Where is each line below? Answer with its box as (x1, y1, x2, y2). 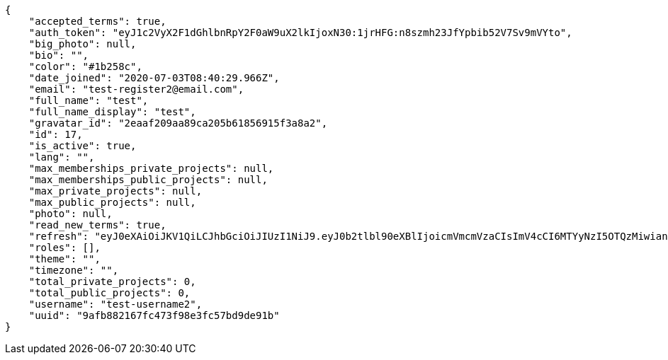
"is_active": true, (28, 140, 137, 151)
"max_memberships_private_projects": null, (28, 163, 274, 174)
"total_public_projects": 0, (28, 287, 191, 298)
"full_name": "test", (28, 95, 149, 106)
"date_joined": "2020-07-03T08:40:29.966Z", (28, 72, 280, 83)
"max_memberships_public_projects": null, (28, 174, 268, 185)
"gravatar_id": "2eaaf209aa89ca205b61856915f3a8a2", (28, 117, 328, 129)
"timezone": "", (28, 265, 119, 276)
